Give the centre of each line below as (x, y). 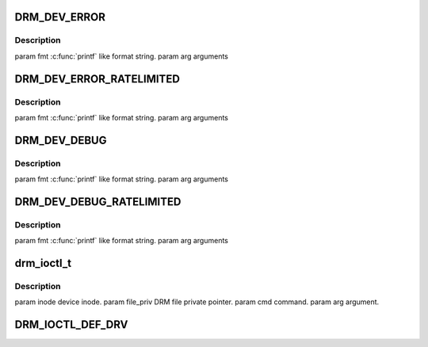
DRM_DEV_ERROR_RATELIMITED (97, 79)
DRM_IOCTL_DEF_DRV (71, 325)
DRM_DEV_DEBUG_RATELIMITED (98, 202)
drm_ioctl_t (43, 263)
